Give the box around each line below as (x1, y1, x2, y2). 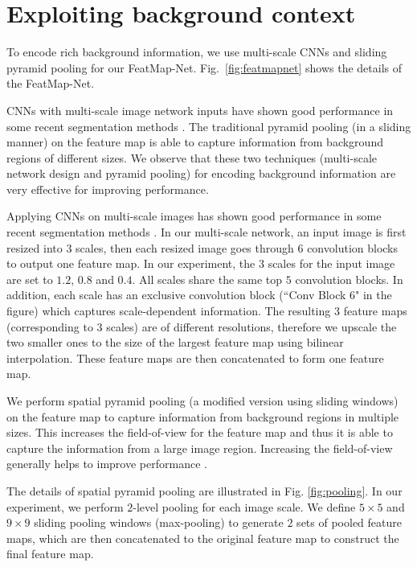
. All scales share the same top (132, 270, 283, 287)
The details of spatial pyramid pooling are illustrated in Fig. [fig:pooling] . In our (6, 482, 403, 499)
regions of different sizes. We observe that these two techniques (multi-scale (6, 149, 378, 166)
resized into (6, 239, 63, 256)
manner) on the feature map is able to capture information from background (6, 134, 383, 150)
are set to (6, 270, 53, 287)
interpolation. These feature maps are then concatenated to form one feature (6, 349, 384, 366)
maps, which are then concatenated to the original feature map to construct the (6, 529, 399, 546)
